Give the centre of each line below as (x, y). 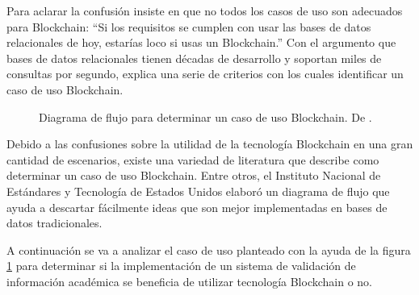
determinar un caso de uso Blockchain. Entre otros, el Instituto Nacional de (194, 175)
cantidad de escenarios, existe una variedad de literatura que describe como (193, 159)
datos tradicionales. (54, 223)
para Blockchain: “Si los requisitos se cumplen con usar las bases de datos (189, 26)
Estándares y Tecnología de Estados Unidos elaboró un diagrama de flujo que (198, 191)
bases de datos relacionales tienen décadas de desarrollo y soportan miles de (194, 58)
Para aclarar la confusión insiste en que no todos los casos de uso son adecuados (205, 10)
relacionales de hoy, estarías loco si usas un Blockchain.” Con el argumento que (201, 42)
